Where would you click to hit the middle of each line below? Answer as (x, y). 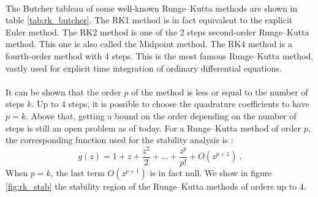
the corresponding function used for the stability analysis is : (119, 140)
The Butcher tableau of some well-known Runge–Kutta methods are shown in (152, 8)
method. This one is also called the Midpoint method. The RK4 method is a (149, 44)
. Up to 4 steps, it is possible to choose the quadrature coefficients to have (170, 104)
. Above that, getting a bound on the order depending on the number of (161, 115)
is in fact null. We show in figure (211, 172)
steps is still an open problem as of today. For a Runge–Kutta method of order (153, 128)
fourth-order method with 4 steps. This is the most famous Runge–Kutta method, (160, 55)
